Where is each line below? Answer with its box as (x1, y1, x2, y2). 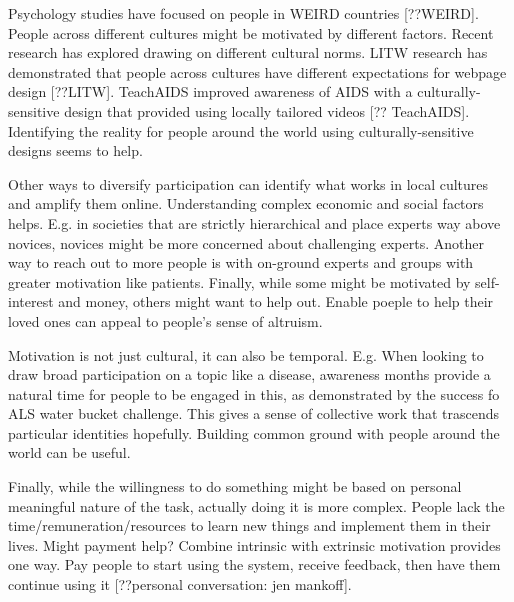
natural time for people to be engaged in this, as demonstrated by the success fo (8, 383, 500, 404)
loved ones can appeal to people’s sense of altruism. (8, 310, 323, 331)
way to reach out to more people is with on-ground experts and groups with (8, 252, 474, 273)
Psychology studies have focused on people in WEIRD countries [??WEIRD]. (8, 3, 479, 23)
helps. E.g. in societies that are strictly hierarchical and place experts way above (8, 212, 501, 233)
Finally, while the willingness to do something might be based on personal (8, 476, 462, 497)
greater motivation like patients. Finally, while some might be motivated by (8, 271, 471, 292)
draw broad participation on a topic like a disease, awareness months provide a (8, 364, 491, 385)
